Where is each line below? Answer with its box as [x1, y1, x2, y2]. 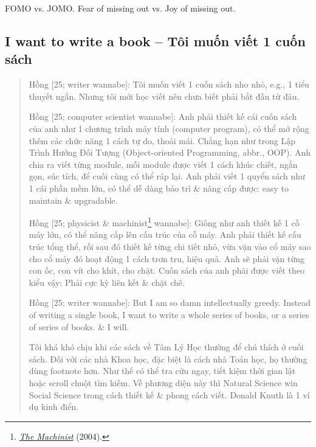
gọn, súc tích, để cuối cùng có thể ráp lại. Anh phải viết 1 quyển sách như [29, 170, 305, 182]
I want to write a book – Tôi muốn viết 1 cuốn [5, 31, 306, 50]
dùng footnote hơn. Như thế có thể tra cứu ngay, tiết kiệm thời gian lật [29, 364, 296, 377]
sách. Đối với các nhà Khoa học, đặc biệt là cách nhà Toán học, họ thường [29, 352, 307, 365]
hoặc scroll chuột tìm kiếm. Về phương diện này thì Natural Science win [29, 376, 298, 389]
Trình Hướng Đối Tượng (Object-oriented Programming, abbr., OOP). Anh [29, 146, 311, 159]
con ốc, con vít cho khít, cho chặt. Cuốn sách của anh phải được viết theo [29, 264, 304, 277]
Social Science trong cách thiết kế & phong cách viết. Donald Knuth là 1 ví [29, 388, 310, 401]
